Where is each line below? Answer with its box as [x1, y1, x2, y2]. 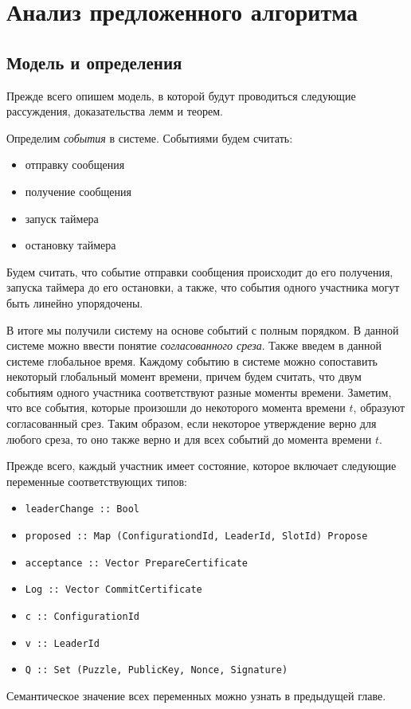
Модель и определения [6, 49, 182, 74]
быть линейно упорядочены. [6, 294, 143, 311]
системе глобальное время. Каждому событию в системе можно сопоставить [6, 352, 378, 369]
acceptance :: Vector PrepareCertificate [25, 557, 248, 569]
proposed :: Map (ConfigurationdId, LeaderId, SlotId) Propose [25, 531, 368, 543]
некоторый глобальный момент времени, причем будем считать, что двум [6, 368, 362, 385]
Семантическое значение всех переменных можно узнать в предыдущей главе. [6, 687, 386, 704]
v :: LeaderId [25, 637, 100, 649]
